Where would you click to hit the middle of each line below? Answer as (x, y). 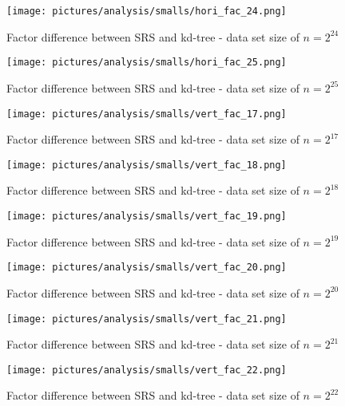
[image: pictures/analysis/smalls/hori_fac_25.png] (147, 63)
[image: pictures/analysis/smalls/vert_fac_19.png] (147, 216)
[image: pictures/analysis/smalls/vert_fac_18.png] (147, 165)
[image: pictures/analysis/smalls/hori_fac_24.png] (147, 11)
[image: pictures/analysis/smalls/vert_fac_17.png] (147, 114)
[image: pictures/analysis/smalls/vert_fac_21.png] (147, 319)
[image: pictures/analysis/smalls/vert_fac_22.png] (147, 370)
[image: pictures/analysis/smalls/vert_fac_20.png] (147, 268)
